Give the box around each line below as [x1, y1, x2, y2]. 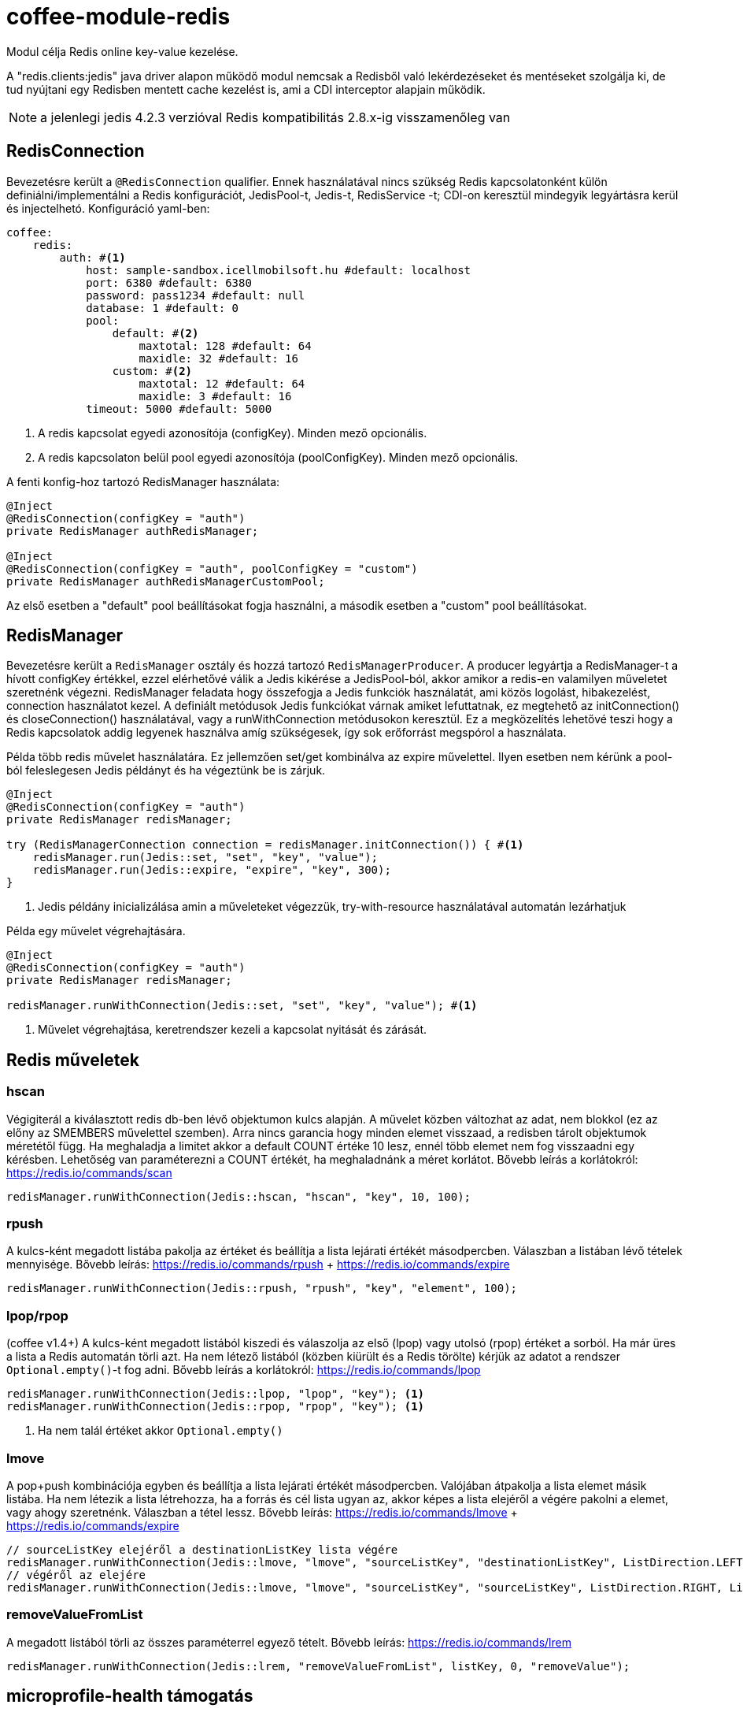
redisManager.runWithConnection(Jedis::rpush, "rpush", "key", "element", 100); [6, 1282, 518, 1295]
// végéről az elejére [6, 1568, 146, 1581]
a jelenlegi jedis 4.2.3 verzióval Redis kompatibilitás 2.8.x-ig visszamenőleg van [40, 109, 511, 125]
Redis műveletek [6, 1049, 140, 1070]
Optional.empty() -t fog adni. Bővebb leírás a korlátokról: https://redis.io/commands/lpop [6, 1363, 481, 1377]
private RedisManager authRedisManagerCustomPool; [6, 574, 325, 588]
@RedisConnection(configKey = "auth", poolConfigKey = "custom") [6, 562, 418, 575]
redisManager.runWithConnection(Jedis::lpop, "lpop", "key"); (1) [6, 1387, 425, 1401]
